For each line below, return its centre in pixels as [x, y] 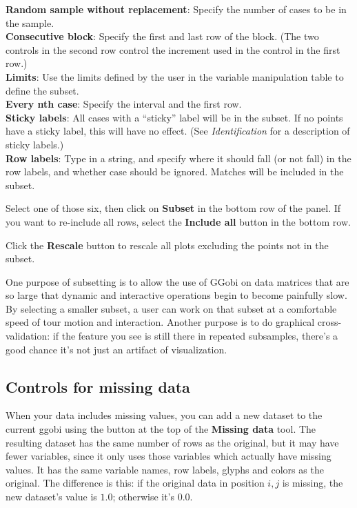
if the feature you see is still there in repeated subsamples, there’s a [195, 336]
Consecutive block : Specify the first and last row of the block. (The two [162, 36]
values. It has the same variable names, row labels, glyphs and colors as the [165, 469]
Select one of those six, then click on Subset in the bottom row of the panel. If [173, 208]
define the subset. [42, 90]
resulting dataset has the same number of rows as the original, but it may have [172, 442]
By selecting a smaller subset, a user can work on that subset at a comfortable [171, 308]
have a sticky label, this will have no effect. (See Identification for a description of [178, 131]
